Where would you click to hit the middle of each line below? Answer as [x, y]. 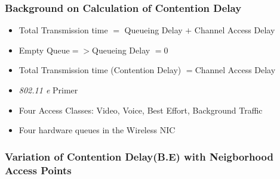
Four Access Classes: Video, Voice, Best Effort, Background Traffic [141, 110]
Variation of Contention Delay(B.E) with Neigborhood [139, 156]
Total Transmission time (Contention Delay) [100, 70]
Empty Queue [44, 50]
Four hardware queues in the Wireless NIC [97, 130]
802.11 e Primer [48, 90]
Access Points [38, 170]
